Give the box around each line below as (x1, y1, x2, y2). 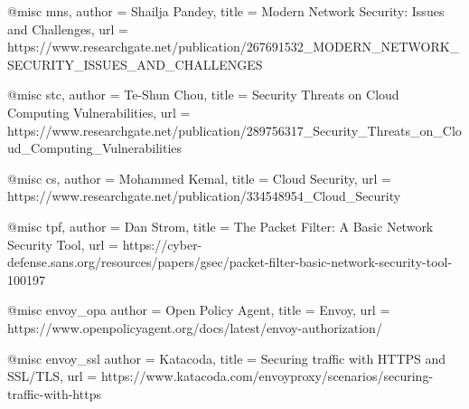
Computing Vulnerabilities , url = (7, 102, 191, 121)
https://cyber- (122, 234, 202, 253)
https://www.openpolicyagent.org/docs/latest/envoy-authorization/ (7, 318, 382, 337)
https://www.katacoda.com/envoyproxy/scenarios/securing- (100, 366, 434, 385)
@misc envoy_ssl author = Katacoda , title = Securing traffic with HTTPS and (7, 348, 446, 367)
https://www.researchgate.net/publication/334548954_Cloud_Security (7, 186, 401, 205)
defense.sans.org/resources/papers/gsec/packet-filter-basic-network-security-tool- (7, 252, 453, 271)
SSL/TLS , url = (7, 366, 98, 385)
